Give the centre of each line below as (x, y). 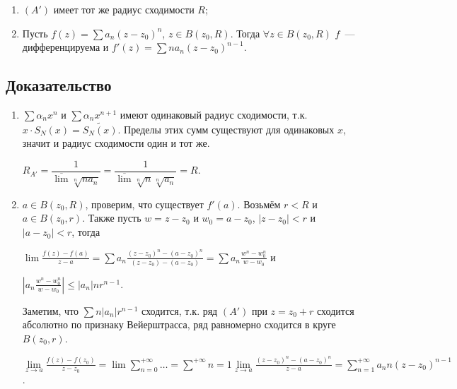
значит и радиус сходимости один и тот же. (116, 143)
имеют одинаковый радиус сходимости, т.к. (214, 114)
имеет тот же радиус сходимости (124, 9)
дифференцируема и (65, 47)
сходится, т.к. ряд (180, 310)
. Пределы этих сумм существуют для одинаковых (226, 129)
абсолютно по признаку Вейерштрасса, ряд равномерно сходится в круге (179, 324)
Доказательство (59, 85)
